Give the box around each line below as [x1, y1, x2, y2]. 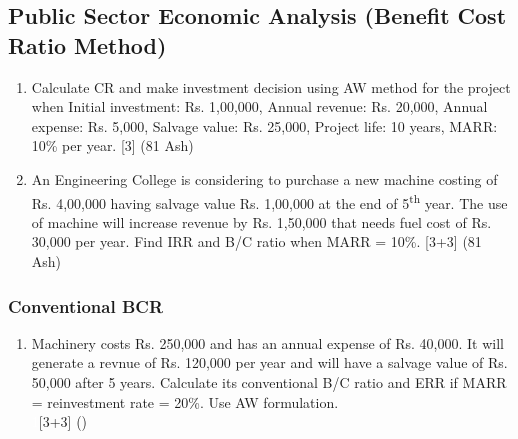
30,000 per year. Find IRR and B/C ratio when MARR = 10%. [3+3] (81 [31, 231, 482, 252]
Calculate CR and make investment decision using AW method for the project [31, 76, 511, 97]
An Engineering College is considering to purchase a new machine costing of [31, 168, 498, 189]
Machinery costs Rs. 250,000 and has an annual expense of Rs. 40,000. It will [31, 332, 505, 353]
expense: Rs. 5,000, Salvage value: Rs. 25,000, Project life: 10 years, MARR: [31, 115, 498, 136]
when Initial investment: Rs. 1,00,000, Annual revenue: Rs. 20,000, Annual [31, 96, 488, 117]
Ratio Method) [8, 29, 167, 60]
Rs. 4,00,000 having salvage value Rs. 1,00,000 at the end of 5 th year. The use [31, 189, 508, 213]
